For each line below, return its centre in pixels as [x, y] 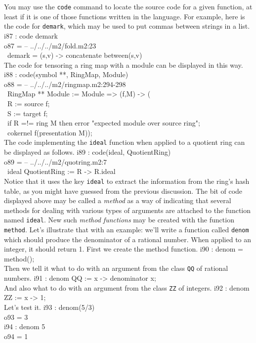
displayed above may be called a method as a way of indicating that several [118, 200]
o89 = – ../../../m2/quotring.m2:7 [56, 161]
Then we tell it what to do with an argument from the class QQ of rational [116, 268]
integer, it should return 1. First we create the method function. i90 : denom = [124, 249]
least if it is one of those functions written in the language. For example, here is [125, 16]
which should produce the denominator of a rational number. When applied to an [128, 239]
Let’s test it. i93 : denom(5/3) [49, 307]
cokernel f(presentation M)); [50, 132]
